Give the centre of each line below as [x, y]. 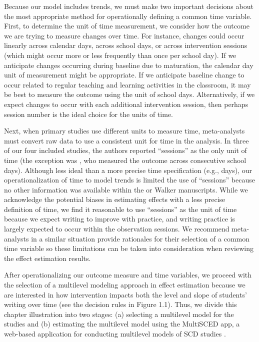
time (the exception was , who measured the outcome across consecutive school [125, 160]
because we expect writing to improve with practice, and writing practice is [119, 219]
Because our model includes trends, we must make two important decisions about [129, 6]
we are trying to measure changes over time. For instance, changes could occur [124, 35]
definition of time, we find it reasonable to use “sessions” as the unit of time [120, 209]
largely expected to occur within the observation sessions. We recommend [117, 229]
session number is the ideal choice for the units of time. [88, 114]
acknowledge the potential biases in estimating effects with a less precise [115, 199]
